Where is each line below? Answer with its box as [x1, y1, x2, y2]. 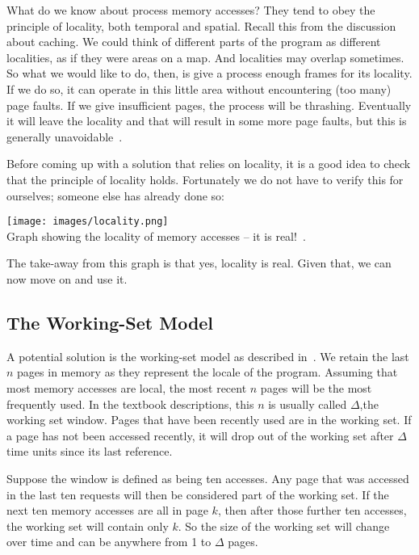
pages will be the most [260, 379, 372, 396]
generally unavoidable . [6, 128, 123, 145]
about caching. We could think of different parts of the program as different [6, 33, 381, 50]
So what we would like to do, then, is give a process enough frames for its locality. [6, 65, 413, 82]
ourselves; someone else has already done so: [6, 187, 224, 204]
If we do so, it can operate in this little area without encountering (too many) [6, 80, 392, 97]
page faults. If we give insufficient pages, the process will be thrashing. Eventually [6, 96, 412, 113]
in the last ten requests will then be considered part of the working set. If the [6, 486, 389, 502]
